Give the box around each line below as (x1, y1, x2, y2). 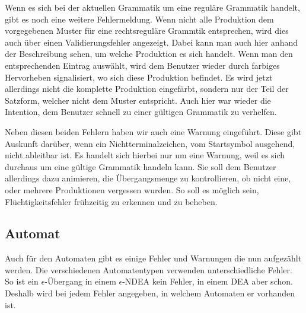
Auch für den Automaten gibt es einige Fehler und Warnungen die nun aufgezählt (5, 252, 302, 264)
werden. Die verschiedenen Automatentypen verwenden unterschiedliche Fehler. (5, 263, 292, 276)
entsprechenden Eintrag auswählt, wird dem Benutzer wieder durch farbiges (5, 59, 280, 71)
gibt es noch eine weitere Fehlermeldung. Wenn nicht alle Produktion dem (5, 12, 274, 25)
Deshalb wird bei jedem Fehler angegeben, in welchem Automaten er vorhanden (5, 287, 295, 299)
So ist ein (5, 275, 39, 288)
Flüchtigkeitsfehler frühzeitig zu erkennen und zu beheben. (5, 195, 218, 207)
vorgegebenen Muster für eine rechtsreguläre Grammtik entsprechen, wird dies (5, 24, 289, 37)
